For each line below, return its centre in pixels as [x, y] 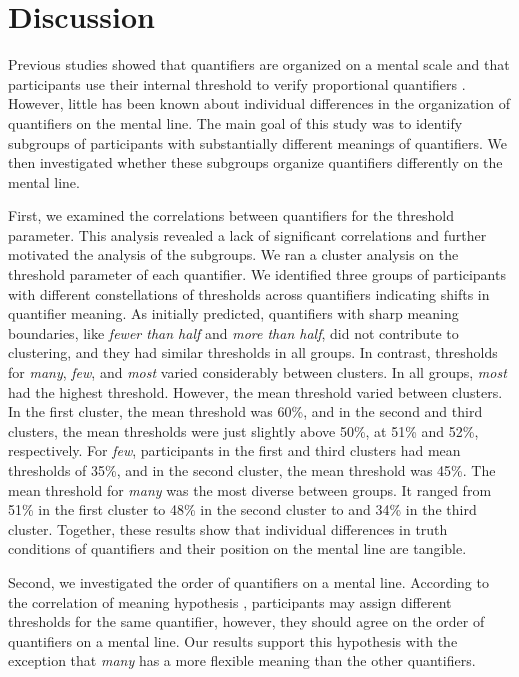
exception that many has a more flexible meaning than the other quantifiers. [242, 660]
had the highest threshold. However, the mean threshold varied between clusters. [255, 391]
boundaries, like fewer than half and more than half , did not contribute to [233, 332]
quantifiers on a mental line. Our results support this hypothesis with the [233, 640]
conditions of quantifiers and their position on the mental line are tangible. [237, 548]
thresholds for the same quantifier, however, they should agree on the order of [246, 621]
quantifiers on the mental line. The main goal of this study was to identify [235, 122]
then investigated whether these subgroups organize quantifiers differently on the [255, 162]
